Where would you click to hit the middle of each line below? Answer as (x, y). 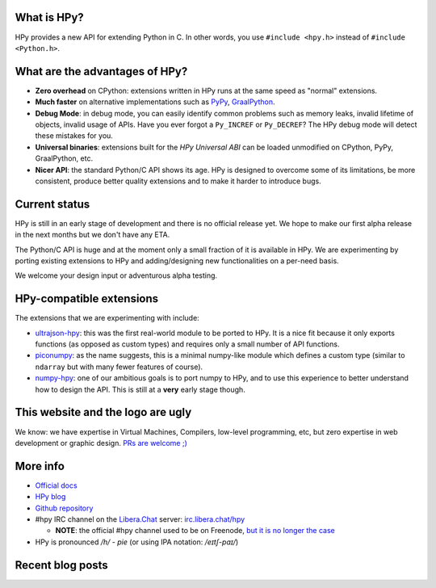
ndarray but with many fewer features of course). (119, 367)
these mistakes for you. (74, 136)
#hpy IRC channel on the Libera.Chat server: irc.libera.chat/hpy (140, 519)
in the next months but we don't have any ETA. (92, 235)
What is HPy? (49, 17)
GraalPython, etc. (64, 158)
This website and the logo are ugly (103, 412)
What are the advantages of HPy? (101, 71)
